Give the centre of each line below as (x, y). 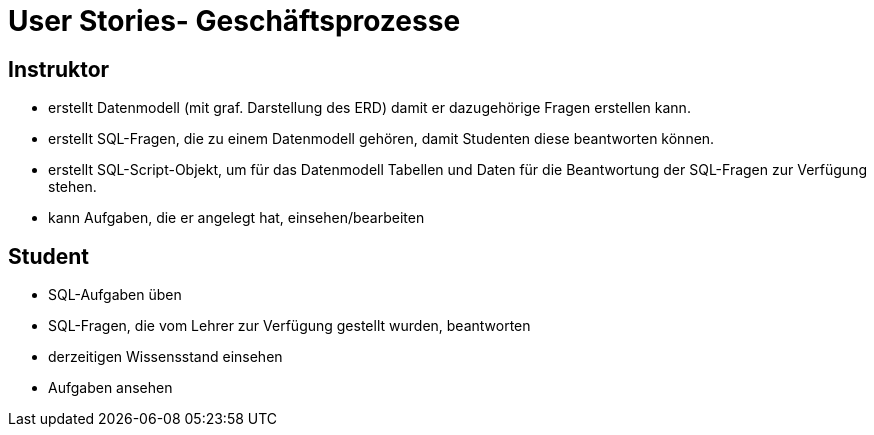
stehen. (72, 187)
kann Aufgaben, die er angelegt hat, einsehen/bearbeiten (236, 218)
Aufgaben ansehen (110, 388)
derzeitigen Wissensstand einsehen (165, 357)
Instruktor (59, 69)
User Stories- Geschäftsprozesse (234, 21)
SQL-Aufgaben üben (115, 295)
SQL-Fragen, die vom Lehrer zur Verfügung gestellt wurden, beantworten (289, 326)
